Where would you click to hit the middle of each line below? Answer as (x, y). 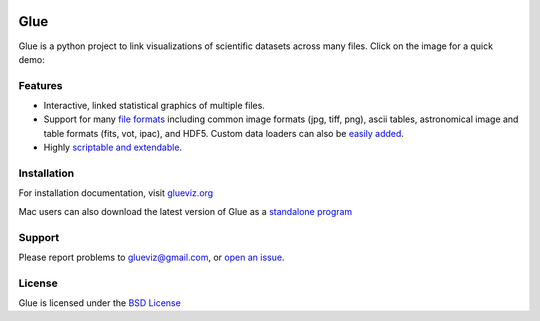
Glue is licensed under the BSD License (100, 303)
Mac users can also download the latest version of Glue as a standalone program (185, 211)
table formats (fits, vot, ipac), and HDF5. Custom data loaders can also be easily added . (224, 133)
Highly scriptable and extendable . (113, 147)
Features (40, 85)
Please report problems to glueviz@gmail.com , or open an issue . (151, 257)
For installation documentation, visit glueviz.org (116, 193)
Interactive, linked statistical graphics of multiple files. (154, 106)
